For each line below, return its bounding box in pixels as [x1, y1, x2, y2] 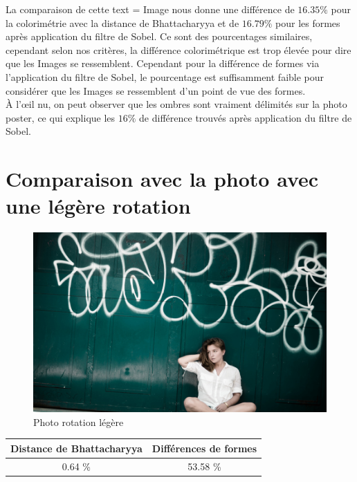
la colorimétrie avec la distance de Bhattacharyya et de [6, 15, 239, 30]
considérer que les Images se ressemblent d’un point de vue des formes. [6, 83, 306, 98]
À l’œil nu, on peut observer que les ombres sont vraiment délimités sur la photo [6, 97, 347, 111]
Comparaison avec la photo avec [6, 165, 319, 193]
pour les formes [275, 15, 340, 30]
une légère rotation [6, 192, 191, 220]
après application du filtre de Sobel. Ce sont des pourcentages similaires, [6, 29, 313, 44]
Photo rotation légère [33, 414, 124, 429]
